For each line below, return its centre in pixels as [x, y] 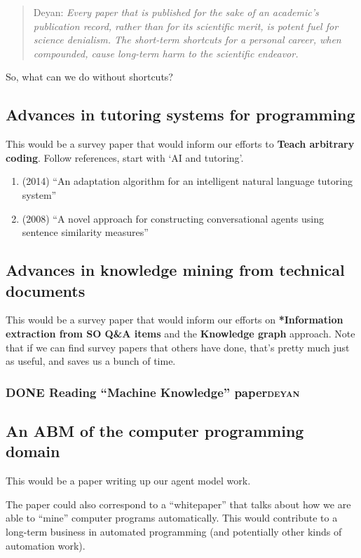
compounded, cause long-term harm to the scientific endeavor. [166, 53]
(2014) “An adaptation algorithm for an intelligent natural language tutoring [187, 181]
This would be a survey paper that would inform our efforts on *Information [175, 320]
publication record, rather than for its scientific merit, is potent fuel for [186, 26]
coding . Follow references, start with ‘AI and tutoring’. [125, 157]
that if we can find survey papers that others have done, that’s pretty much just [178, 347]
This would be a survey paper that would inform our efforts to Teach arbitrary [180, 144]
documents [46, 290]
